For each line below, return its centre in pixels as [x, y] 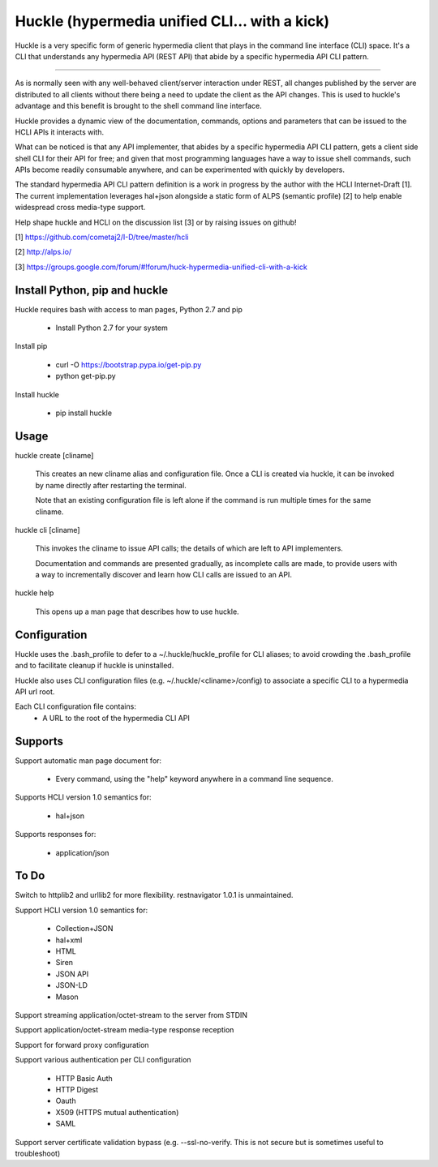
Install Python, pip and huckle [92, 290]
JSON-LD [72, 985]
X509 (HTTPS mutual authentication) [117, 1112]
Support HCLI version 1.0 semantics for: [82, 910]
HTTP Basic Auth [84, 1078]
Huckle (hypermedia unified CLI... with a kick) [172, 21]
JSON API [72, 974]
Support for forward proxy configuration [82, 1045]
